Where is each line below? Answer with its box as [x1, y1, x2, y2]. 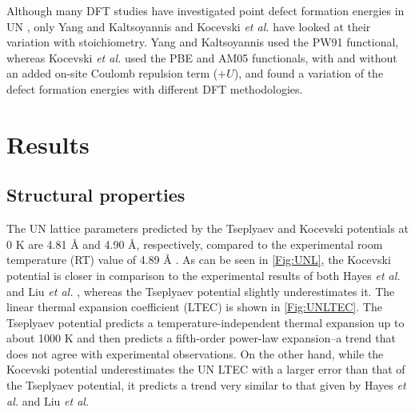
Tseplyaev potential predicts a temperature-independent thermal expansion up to [6, 314, 405, 330]
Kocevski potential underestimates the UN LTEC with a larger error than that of [6, 361, 405, 378]
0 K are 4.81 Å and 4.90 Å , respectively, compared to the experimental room [6, 235, 383, 252]
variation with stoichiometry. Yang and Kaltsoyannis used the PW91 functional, [6, 34, 399, 50]
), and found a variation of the [233, 65, 384, 82]
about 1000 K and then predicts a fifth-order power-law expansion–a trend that [6, 330, 396, 346]
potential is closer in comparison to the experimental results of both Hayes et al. [6, 266, 401, 283]
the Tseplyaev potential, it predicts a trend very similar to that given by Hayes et [6, 377, 406, 394]
